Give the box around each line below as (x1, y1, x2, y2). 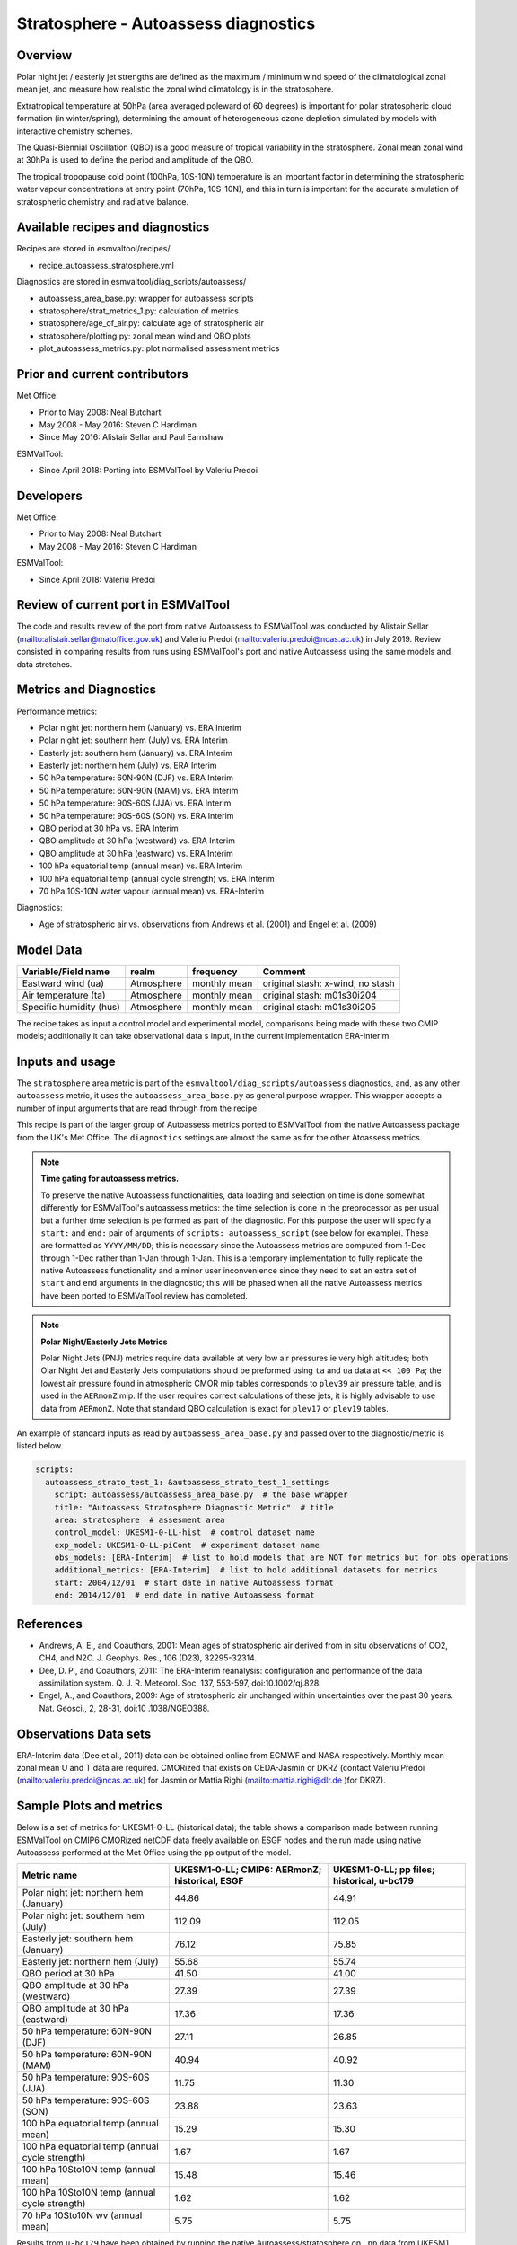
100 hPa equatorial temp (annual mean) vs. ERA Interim (39, 860, 243, 871)
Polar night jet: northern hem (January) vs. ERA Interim (39, 722, 242, 733)
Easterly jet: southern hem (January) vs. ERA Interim (39, 747, 233, 758)
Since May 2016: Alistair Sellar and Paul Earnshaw (39, 432, 224, 443)
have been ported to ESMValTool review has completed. (40, 1290, 249, 1301)
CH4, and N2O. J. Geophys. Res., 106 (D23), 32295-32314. (39, 1652, 258, 1663)
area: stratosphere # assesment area (54, 1514, 225, 1525)
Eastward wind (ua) (22, 977, 105, 990)
